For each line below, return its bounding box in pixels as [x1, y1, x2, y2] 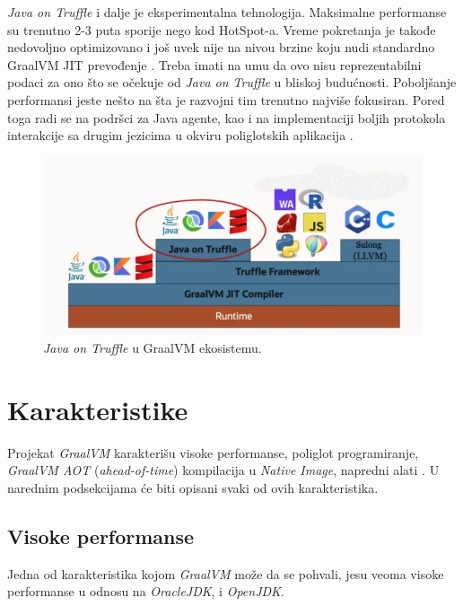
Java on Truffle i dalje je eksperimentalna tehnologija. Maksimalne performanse [7, 3, 447, 21]
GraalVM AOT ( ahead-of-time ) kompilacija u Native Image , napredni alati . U [7, 461, 440, 479]
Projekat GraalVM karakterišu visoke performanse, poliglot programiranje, [7, 443, 419, 461]
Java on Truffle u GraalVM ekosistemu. [43, 338, 262, 356]
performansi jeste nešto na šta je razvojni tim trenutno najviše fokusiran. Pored [7, 90, 445, 109]
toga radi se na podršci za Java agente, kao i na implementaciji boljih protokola [7, 108, 446, 127]
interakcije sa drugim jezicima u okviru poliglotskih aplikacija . [7, 126, 354, 145]
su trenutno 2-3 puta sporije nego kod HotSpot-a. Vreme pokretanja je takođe [7, 20, 436, 39]
